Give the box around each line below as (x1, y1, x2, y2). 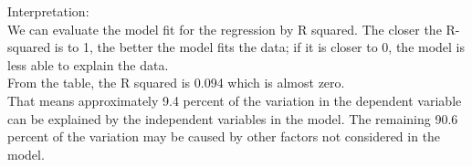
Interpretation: (7, 2, 89, 20)
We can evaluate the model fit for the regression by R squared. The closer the (7, 19, 442, 38)
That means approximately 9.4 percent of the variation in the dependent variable (7, 90, 462, 110)
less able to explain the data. (7, 55, 169, 74)
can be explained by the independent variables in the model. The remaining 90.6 (7, 109, 458, 128)
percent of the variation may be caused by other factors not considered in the (7, 127, 441, 146)
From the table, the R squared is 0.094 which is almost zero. (7, 73, 345, 92)
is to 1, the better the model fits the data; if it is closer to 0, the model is (54, 37, 466, 57)
